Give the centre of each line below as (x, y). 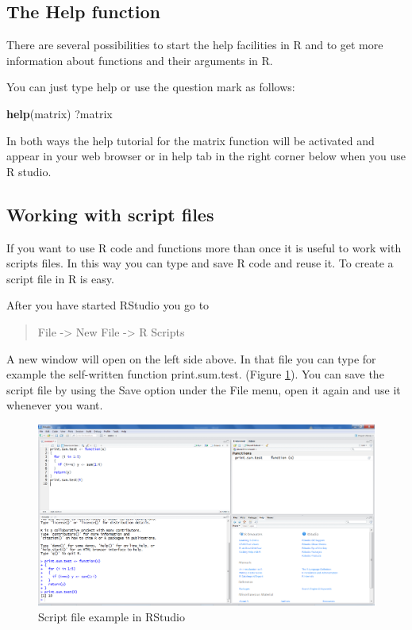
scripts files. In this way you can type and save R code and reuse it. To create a (200, 263)
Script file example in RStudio (112, 616)
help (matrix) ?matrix (60, 113)
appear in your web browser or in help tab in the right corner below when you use (206, 156)
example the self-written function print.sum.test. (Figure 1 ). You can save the (195, 374)
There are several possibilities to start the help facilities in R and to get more (195, 45)
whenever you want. (55, 405)
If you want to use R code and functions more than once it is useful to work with (204, 247)
